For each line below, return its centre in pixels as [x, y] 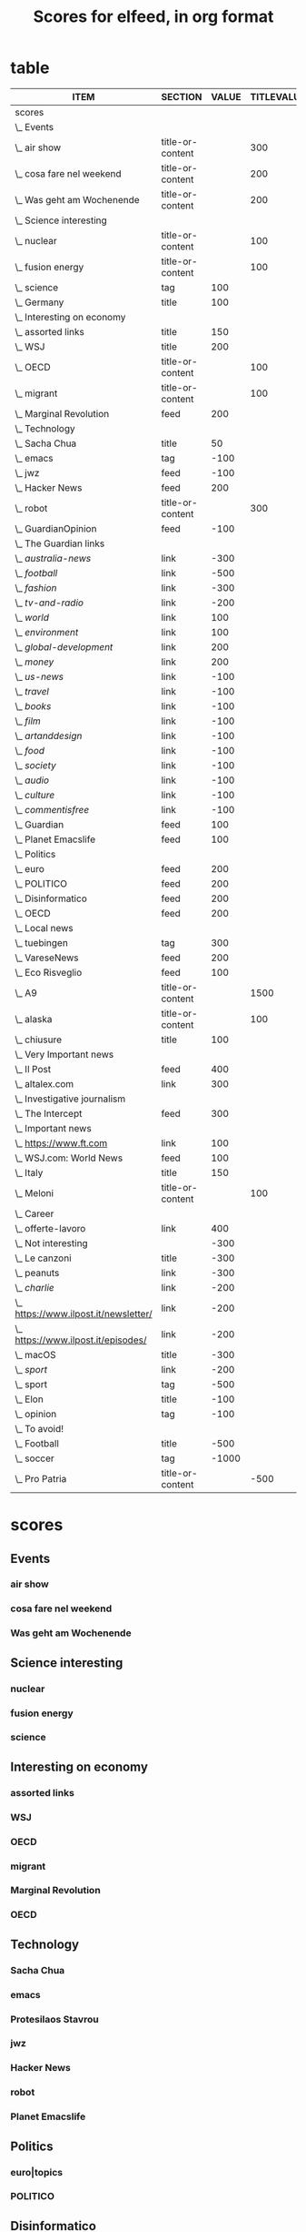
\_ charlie [35, 1287]
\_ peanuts [37, 1273]
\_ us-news [39, 676]
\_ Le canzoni [43, 1258]
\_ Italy [29, 1172]
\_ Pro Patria [41, 1478]
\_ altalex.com [44, 1083]
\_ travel [32, 691]
